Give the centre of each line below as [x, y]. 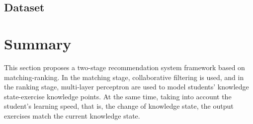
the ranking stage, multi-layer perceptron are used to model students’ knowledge [126, 87]
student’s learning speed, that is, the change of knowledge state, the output [119, 106]
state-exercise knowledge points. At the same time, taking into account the [118, 96]
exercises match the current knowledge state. [72, 115]
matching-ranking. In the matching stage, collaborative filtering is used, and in [124, 77]
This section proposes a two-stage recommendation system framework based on [125, 67]
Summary [38, 43]
